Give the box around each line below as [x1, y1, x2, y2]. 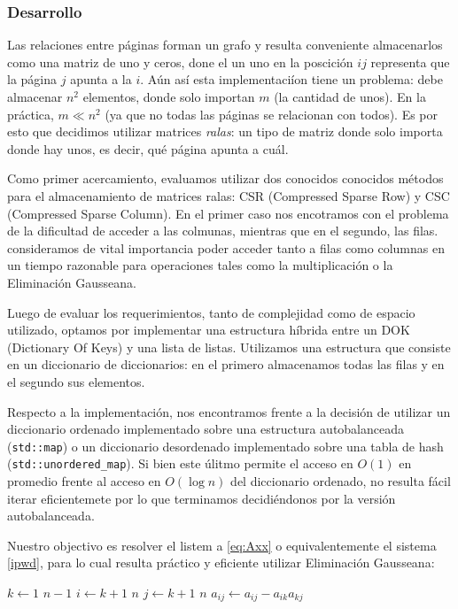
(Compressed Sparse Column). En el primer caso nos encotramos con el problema [7, 204, 449, 222]
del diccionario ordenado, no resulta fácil [230, 472, 451, 490]
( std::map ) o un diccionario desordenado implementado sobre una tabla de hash [7, 436, 444, 455]
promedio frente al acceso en [7, 472, 161, 490]
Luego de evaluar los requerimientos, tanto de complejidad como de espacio [7, 303, 415, 321]
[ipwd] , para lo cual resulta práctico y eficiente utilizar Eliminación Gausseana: [7, 553, 435, 572]
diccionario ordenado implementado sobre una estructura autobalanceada [7, 420, 404, 438]
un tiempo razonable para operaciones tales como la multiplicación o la [7, 256, 393, 274]
